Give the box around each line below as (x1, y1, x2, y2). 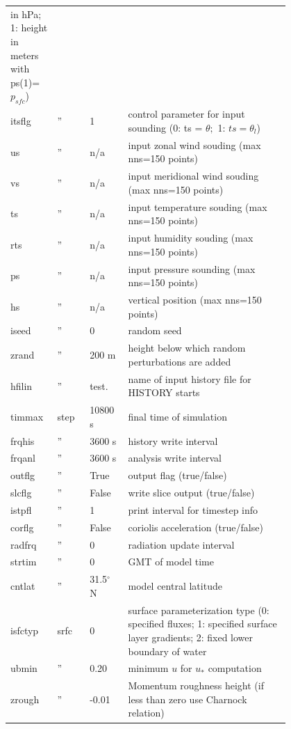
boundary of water (128, 643, 207, 658)
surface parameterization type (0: (128, 602, 269, 617)
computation (208, 661, 262, 675)
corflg (10, 519, 34, 534)
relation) (128, 705, 165, 720)
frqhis (10, 433, 35, 448)
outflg (10, 468, 35, 483)
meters (10, 47, 39, 62)
